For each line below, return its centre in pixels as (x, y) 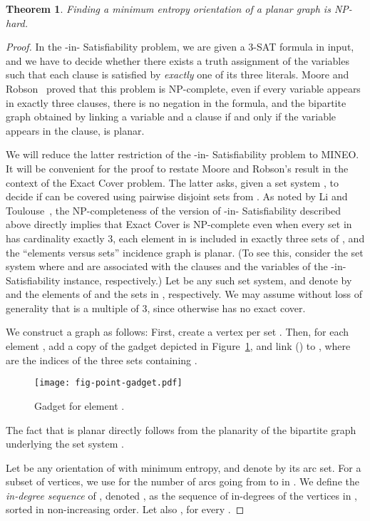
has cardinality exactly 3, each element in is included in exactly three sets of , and (185, 238)
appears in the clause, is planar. (75, 130)
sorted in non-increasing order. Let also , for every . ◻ (125, 509)
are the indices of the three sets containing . (102, 360)
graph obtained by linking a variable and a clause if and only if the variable (171, 117)
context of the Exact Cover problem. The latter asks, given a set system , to (172, 182)
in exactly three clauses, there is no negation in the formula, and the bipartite (176, 102)
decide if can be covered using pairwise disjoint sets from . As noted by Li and (177, 196)
